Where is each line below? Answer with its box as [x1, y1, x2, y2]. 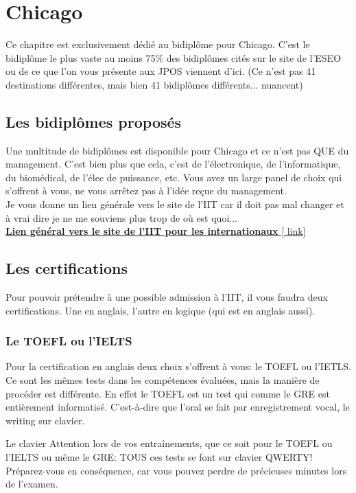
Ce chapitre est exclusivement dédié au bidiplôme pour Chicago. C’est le [5, 37, 310, 51]
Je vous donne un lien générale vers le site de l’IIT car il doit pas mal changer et [5, 197, 344, 211]
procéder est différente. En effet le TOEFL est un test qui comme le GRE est [5, 386, 330, 400]
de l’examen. [5, 477, 58, 491]
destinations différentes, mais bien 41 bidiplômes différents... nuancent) [5, 77, 303, 91]
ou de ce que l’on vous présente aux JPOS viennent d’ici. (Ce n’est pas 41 [5, 64, 316, 78]
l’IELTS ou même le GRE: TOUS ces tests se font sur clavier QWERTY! [5, 450, 313, 464]
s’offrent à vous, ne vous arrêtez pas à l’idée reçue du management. [5, 183, 287, 198]
